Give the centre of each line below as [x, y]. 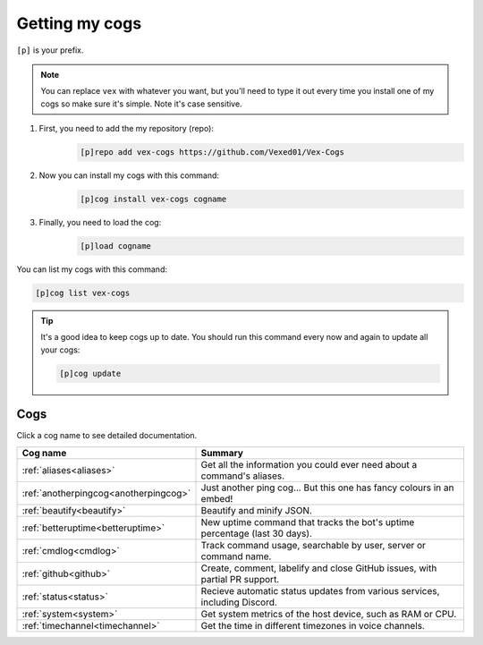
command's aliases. [243, 476]
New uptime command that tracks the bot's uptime [308, 522]
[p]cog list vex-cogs [83, 293]
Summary [222, 453]
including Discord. [239, 602]
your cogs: [60, 350]
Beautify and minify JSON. [257, 510]
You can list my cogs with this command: [92, 269]
